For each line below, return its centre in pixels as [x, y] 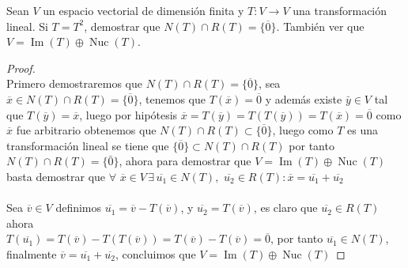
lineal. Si [27, 26]
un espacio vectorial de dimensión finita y [144, 10]
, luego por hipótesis [128, 114]
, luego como [303, 130]
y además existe [304, 98]
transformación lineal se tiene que [88, 145]
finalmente [32, 253]
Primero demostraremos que [74, 83]
